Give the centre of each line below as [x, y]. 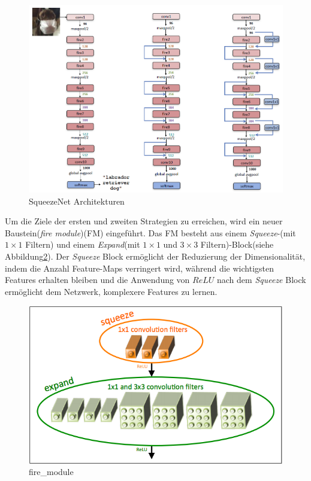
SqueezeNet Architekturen [77, 201]
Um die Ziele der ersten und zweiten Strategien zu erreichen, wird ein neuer [144, 221]
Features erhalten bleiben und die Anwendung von [97, 280]
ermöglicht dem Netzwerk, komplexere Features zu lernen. [111, 291]
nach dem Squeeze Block [262, 280]
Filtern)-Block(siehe [237, 244]
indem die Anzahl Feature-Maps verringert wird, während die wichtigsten [139, 268]
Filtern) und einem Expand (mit [83, 244]
